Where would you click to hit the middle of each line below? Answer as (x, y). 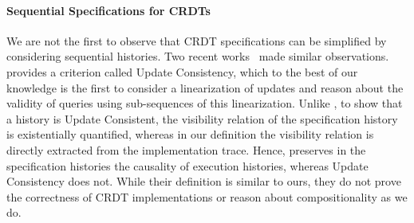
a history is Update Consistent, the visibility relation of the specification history (202, 118)
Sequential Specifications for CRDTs (108, 10)
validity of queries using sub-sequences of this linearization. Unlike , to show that (205, 103)
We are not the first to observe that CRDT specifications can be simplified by (197, 40)
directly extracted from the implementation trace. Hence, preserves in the (186, 149)
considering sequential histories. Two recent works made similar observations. (198, 56)
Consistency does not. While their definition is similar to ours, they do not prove (204, 181)
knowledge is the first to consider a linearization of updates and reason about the (205, 87)
